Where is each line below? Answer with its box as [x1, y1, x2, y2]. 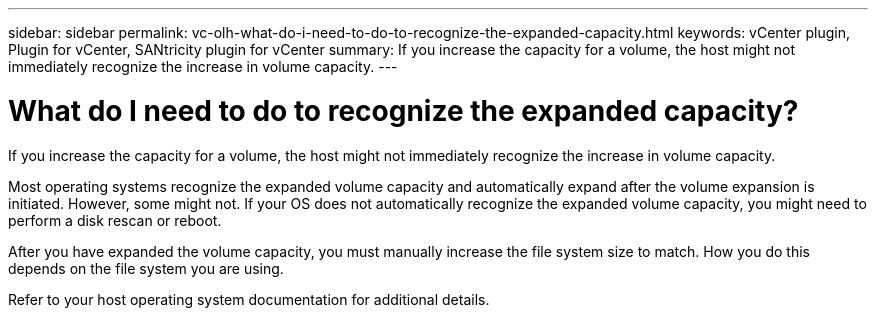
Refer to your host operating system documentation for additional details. [8, 290, 490, 308]
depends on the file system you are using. [8, 259, 284, 277]
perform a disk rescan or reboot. [8, 211, 222, 229]
